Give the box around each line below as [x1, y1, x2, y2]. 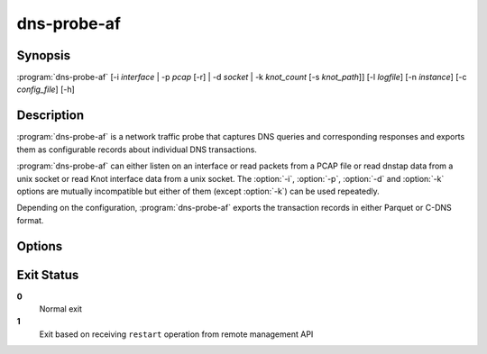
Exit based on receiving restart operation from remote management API [39, 329, 314, 340]
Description [16, 108, 85, 123]
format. [16, 214, 44, 225]
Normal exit [39, 304, 83, 314]
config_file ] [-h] [16, 84, 76, 95]
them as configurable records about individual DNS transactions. [16, 144, 257, 155]
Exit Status [16, 267, 79, 283]
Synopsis [16, 48, 71, 63]
